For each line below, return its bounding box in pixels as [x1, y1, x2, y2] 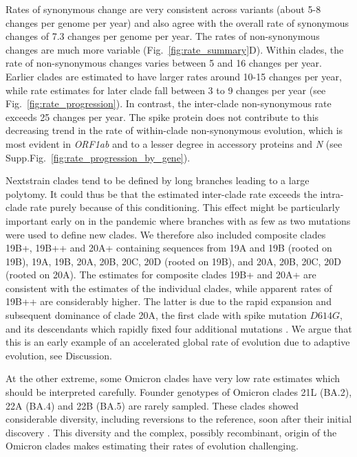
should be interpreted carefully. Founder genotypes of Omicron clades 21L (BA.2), [6, 385, 352, 399]
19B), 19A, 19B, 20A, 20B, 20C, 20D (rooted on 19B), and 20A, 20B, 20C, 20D [6, 254, 341, 268]
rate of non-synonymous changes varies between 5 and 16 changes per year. [6, 56, 322, 70]
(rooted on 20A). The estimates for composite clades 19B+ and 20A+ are [6, 267, 316, 282]
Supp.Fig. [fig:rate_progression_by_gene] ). [6, 150, 191, 164]
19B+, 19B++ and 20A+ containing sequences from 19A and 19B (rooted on [6, 241, 332, 255]
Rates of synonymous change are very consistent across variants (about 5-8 [6, 2, 321, 16]
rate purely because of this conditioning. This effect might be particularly [30, 200, 340, 214]
